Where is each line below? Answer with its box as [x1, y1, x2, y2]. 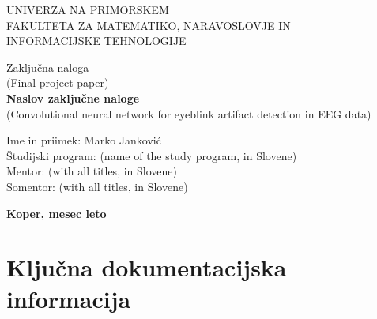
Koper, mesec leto [6, 205, 107, 221]
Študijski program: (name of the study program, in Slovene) [6, 147, 297, 163]
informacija [6, 282, 131, 314]
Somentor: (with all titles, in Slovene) [6, 178, 188, 194]
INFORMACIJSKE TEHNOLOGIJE [6, 32, 187, 49]
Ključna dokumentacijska [6, 251, 287, 283]
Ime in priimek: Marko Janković [6, 132, 161, 148]
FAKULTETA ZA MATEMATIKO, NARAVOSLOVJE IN [6, 17, 291, 33]
